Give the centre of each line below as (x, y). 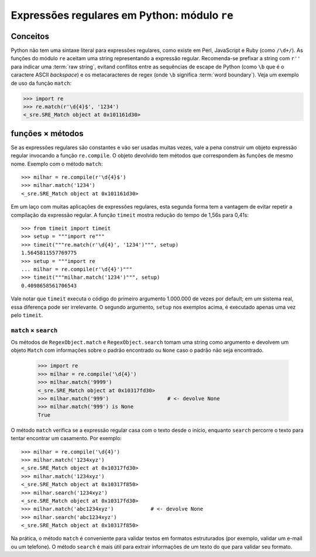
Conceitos (30, 36)
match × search (34, 330)
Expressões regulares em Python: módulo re (122, 15)
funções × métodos (47, 134)
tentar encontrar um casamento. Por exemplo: (66, 438)
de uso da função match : (41, 83)
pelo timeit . (27, 315)
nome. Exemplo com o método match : (57, 164)
